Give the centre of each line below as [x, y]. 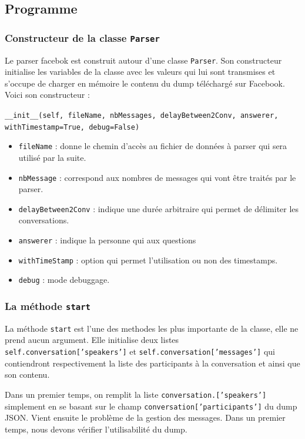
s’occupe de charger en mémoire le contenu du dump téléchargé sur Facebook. [145, 83]
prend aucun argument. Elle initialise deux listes [92, 340]
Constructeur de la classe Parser [82, 37]
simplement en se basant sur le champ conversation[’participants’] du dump [151, 406]
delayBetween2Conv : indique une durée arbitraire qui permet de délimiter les [159, 208]
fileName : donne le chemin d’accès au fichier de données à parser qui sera [153, 146]
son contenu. [27, 374]
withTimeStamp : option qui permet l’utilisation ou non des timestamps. [148, 260]
